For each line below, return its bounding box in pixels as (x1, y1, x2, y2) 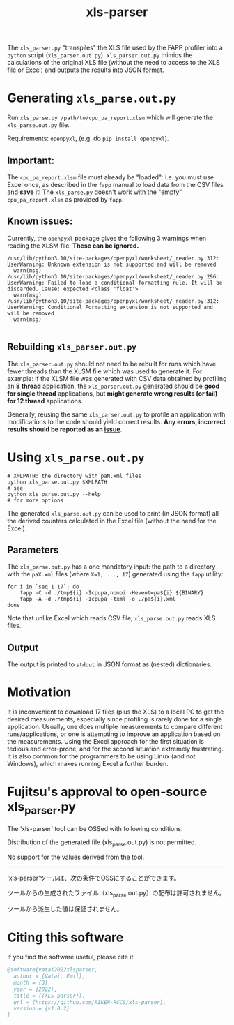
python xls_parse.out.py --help (7, 491, 101, 497)
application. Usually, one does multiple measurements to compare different (7, 723, 223, 731)
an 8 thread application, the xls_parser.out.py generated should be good (7, 382, 220, 390)
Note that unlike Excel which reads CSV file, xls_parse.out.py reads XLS (7, 614, 216, 622)
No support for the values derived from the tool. (7, 853, 145, 862)
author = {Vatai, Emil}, (13, 973, 86, 980)
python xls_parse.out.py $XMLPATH (7, 479, 108, 486)
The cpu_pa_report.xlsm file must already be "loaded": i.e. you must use (7, 172, 214, 181)
